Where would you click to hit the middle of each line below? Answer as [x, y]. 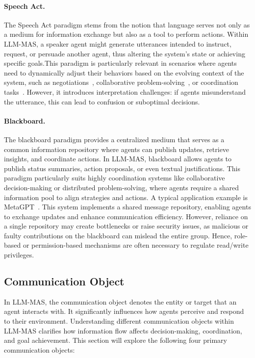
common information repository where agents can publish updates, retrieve [117, 149]
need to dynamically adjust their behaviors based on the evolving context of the [124, 72]
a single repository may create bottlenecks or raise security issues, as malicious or [126, 226]
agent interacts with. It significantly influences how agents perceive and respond [124, 311]
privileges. [19, 255]
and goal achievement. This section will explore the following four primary [115, 340]
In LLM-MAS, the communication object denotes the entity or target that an [120, 301]
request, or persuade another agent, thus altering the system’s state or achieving [125, 53]
